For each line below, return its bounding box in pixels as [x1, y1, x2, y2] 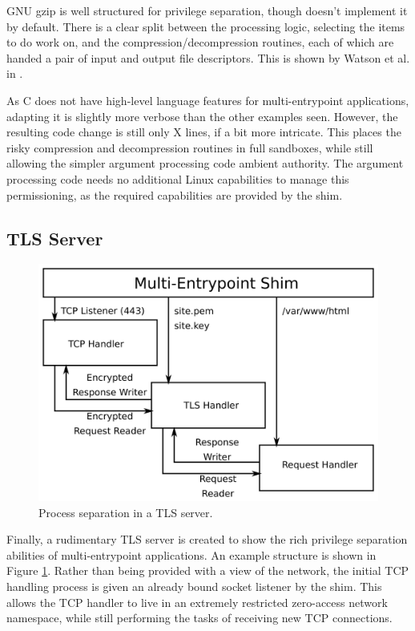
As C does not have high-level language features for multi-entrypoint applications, [6, 91, 409, 108]
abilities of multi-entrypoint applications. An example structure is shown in [6, 546, 377, 563]
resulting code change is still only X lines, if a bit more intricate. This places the [6, 123, 401, 140]
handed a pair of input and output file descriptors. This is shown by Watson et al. [6, 49, 410, 66]
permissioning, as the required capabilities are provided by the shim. [6, 186, 343, 203]
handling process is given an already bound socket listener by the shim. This [6, 577, 382, 594]
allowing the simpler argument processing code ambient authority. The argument [6, 155, 404, 172]
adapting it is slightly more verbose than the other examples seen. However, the [6, 107, 398, 124]
